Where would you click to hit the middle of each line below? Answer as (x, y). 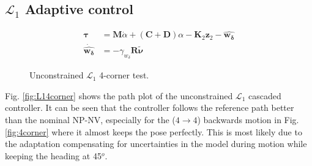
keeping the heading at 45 (53, 155)
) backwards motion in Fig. (248, 119)
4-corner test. (124, 75)
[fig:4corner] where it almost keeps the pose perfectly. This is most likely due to (154, 131)
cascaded (265, 95)
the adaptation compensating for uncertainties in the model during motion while (156, 144)
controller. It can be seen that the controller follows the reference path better (150, 108)
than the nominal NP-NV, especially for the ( (90, 119)
